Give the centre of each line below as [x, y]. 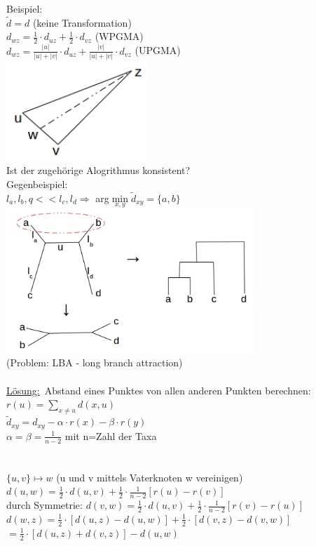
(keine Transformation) [82, 22]
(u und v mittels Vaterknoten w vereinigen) [150, 477]
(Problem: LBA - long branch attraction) [95, 362]
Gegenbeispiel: [37, 184]
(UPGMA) [158, 50]
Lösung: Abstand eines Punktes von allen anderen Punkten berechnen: [159, 390]
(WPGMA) [119, 36]
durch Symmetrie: [44, 505]
